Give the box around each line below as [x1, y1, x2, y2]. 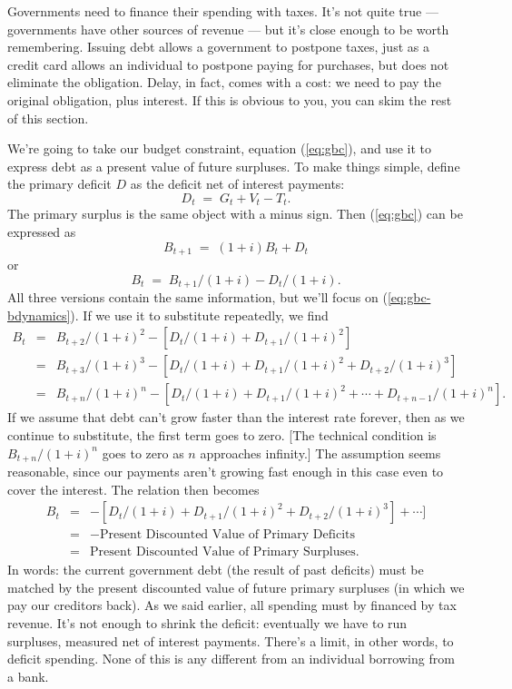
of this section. [7, 108, 89, 127]
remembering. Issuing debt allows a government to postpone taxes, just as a [7, 37, 429, 56]
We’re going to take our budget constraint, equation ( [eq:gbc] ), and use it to [7, 139, 431, 158]
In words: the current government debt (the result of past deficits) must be [7, 560, 424, 579]
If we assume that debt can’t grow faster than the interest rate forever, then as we [7, 408, 465, 427]
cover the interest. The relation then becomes [7, 479, 260, 498]
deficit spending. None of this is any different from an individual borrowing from [7, 649, 455, 668]
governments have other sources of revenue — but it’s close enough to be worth [7, 19, 449, 38]
